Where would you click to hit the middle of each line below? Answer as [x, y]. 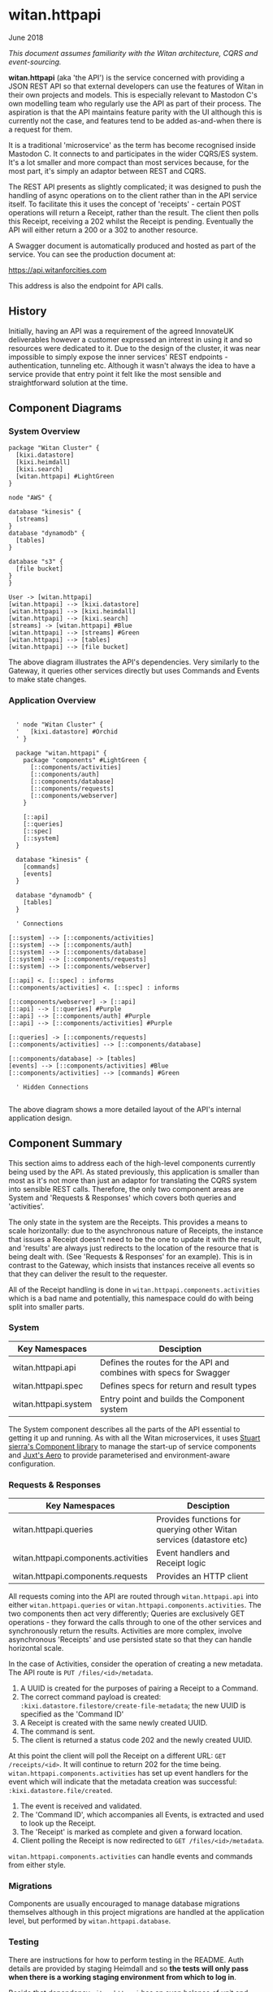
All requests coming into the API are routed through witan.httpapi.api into [133, 1596]
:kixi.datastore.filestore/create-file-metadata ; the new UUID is [133, 1706]
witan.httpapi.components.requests [80, 1576]
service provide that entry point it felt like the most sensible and [115, 374]
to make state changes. [48, 679]
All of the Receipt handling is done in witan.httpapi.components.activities [134, 1289]
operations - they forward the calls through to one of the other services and [135, 1622]
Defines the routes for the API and [165, 1362]
